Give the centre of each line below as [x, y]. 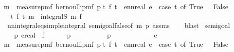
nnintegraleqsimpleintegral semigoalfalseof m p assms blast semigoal [118, 25]
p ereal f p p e [85, 34]
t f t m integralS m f [46, 16]
